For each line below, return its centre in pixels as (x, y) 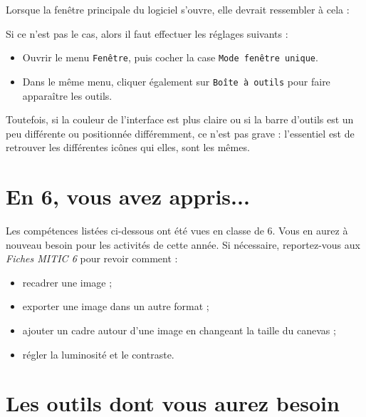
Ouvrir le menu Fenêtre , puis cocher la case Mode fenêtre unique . (170, 57)
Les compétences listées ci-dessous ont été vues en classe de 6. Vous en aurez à (177, 230)
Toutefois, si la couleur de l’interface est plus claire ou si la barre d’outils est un (180, 119)
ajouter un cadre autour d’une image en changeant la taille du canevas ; (179, 330)
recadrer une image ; (67, 282)
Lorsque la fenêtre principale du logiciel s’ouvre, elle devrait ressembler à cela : (178, 9)
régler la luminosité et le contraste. (98, 354)
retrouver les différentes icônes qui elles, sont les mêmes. (128, 147)
